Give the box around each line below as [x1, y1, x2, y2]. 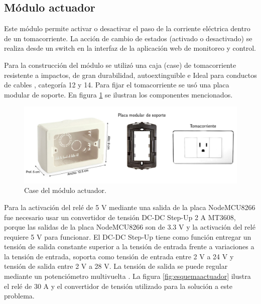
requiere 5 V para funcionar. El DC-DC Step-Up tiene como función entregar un [4, 231, 251, 242]
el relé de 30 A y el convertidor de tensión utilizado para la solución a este [4, 280, 232, 291]
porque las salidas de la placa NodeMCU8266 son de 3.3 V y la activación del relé [4, 222, 255, 232]
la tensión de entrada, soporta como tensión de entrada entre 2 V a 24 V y [4, 251, 234, 261]
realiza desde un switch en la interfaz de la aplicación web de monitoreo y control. [4, 43, 256, 53]
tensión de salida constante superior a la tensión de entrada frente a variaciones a [4, 241, 254, 252]
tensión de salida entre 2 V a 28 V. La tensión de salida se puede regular [4, 261, 228, 271]
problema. [4, 290, 35, 301]
